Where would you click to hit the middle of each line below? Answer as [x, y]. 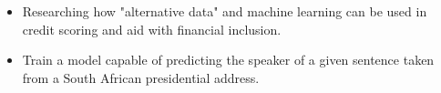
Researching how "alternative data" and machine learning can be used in [225, 11]
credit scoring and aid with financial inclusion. [152, 29]
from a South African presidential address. [141, 77]
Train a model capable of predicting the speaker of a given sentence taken [228, 60]
